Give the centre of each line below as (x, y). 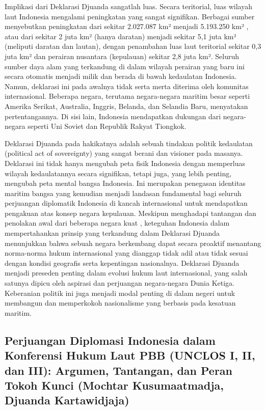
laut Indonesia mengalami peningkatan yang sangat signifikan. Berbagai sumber (130, 16)
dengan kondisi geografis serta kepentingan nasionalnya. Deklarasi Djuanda (122, 263)
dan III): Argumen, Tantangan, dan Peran (119, 370)
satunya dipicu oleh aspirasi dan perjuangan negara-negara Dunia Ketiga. (120, 283)
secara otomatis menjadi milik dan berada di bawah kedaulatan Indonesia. (121, 76)
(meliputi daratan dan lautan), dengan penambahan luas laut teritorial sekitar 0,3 (133, 46)
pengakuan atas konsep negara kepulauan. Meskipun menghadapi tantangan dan (130, 213)
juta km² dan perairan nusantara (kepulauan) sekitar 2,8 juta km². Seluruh (122, 56)
